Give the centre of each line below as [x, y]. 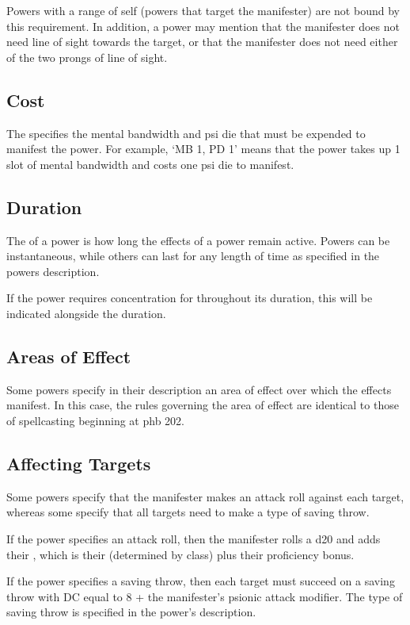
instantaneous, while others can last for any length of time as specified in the [193, 256]
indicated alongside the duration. [86, 313]
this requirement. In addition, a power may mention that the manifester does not [203, 26]
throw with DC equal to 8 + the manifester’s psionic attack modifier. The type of [205, 596]
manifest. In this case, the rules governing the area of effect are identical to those [203, 405]
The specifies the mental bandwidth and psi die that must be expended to [186, 133]
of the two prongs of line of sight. [87, 57]
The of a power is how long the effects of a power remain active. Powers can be [198, 240]
